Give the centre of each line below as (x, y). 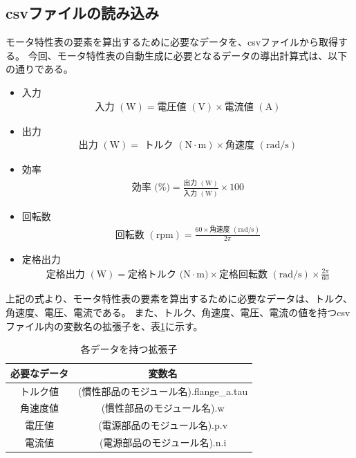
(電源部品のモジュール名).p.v (163, 425)
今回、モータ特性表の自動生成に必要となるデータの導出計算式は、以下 (188, 55)
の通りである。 (39, 69)
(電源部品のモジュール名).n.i (163, 442)
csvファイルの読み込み (83, 13)
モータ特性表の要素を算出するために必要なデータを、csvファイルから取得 (172, 42)
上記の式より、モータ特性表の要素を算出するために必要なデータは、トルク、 (179, 299)
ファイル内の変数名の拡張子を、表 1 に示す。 (102, 326)
